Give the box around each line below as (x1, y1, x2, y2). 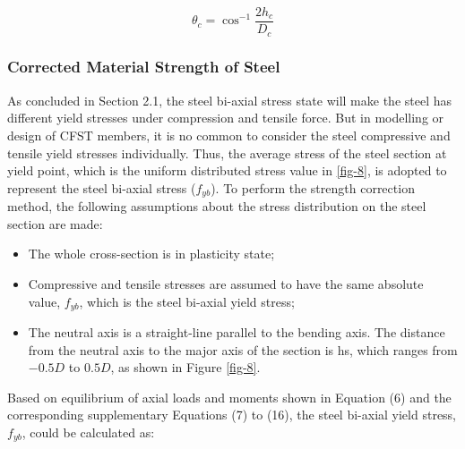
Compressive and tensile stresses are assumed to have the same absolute (28, 274, 424, 292)
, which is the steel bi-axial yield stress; (79, 292, 295, 310)
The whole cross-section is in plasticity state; (28, 244, 275, 263)
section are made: (7, 214, 103, 233)
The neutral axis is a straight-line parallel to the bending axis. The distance (28, 322, 445, 341)
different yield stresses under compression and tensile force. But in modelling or (7, 108, 444, 127)
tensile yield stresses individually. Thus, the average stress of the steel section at (7, 143, 447, 162)
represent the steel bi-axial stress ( (7, 178, 196, 197)
